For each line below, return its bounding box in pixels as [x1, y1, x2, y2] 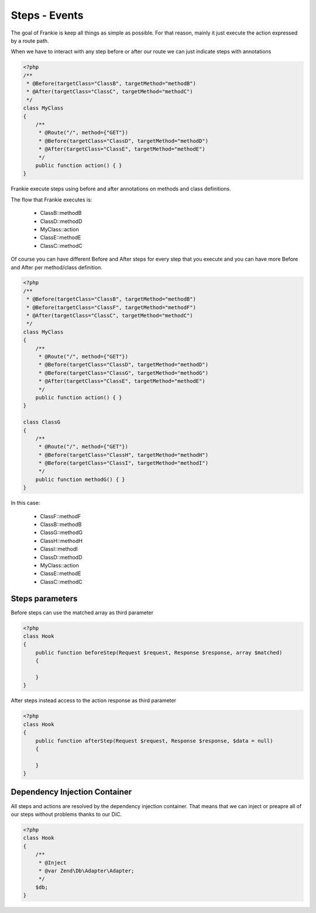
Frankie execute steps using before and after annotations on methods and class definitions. [11, 185, 231, 193]
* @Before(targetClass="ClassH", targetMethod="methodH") [38, 452, 209, 458]
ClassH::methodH [40, 537, 83, 544]
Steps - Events [11, 9, 84, 22]
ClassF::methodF [40, 512, 81, 519]
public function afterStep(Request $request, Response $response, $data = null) [35, 737, 273, 744]
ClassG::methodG [40, 529, 83, 536]
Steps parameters [11, 593, 78, 603]
